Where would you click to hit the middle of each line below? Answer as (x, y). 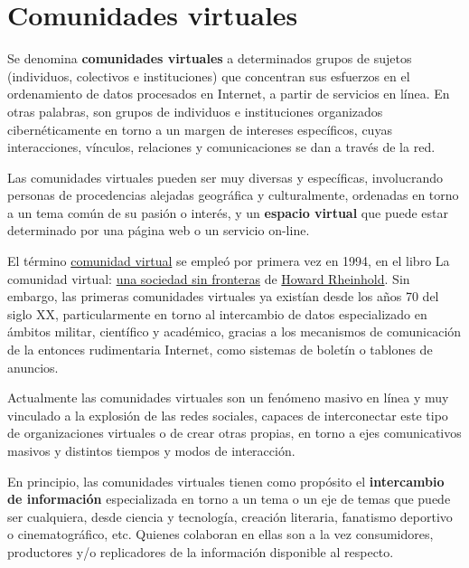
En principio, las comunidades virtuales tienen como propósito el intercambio (226, 481)
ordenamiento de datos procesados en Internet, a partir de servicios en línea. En (229, 94)
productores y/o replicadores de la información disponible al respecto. (201, 551)
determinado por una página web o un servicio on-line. (159, 230)
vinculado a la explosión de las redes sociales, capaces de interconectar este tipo (228, 415)
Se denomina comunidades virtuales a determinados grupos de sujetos (210, 58)
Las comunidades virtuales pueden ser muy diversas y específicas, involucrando (225, 177)
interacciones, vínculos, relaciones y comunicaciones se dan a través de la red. (221, 147)
